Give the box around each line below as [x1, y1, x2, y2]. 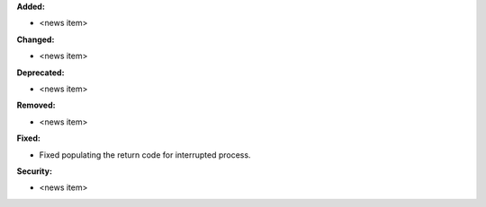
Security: [16, 166, 53, 177]
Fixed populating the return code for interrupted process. [39, 149, 251, 160]
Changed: [16, 34, 55, 45]
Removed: [16, 99, 56, 111]
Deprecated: [16, 67, 65, 78]
